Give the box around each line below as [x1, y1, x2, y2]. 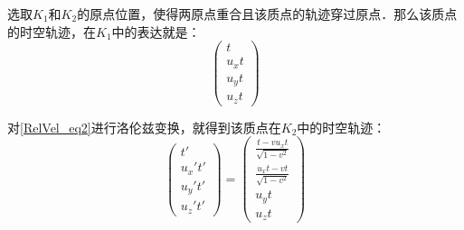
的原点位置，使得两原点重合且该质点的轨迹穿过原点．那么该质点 [77, 5, 458, 23]
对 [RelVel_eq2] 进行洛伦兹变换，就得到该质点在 [7, 117, 281, 136]
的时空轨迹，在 [7, 22, 96, 41]
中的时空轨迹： [297, 117, 386, 136]
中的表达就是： [111, 22, 201, 41]
